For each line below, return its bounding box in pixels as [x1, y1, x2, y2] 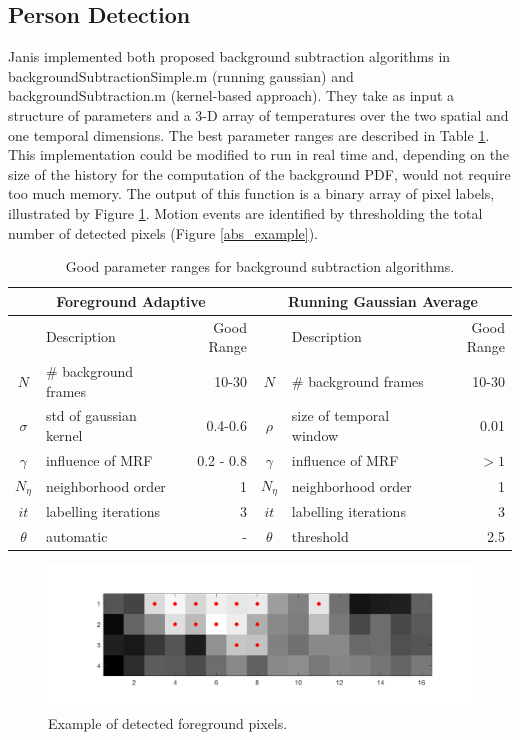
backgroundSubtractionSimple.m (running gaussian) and [8, 65, 354, 86]
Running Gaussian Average [288, 290, 478, 311]
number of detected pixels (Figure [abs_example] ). [8, 222, 318, 243]
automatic [45, 526, 108, 547]
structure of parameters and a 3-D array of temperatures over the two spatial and [8, 104, 509, 125]
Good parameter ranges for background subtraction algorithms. [65, 256, 455, 277]
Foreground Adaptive [56, 290, 206, 311]
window [291, 425, 339, 446]
